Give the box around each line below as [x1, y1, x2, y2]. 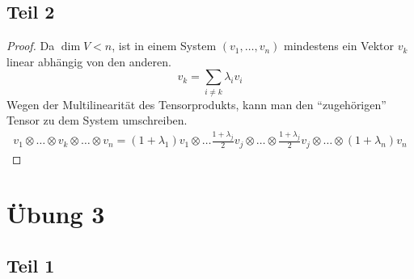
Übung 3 [6, 197, 105, 230]
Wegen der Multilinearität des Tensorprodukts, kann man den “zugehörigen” [6, 95, 387, 112]
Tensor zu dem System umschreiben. [6, 112, 188, 129]
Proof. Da [6, 37, 55, 54]
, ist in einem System [112, 37, 217, 54]
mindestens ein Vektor [284, 37, 394, 54]
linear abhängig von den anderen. [6, 53, 171, 70]
